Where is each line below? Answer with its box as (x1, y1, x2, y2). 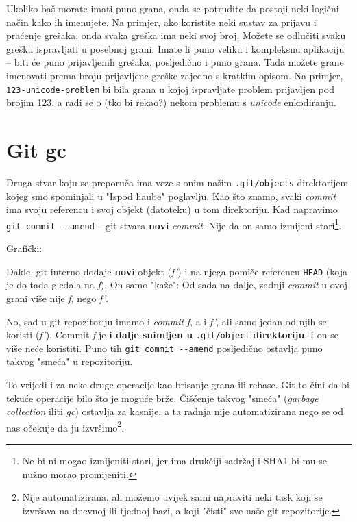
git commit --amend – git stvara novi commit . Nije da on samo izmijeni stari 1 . (6, 216, 342, 232)
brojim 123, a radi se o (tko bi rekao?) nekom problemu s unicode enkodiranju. (6, 95, 336, 110)
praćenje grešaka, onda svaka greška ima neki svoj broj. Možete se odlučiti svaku (6, 28, 346, 42)
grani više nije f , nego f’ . (6, 290, 109, 305)
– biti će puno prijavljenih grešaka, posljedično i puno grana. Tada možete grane (6, 55, 344, 69)
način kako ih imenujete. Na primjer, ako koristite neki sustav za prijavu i (6, 14, 317, 29)
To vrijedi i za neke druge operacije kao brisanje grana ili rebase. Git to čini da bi (6, 377, 350, 392)
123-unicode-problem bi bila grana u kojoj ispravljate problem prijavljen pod (6, 82, 334, 96)
